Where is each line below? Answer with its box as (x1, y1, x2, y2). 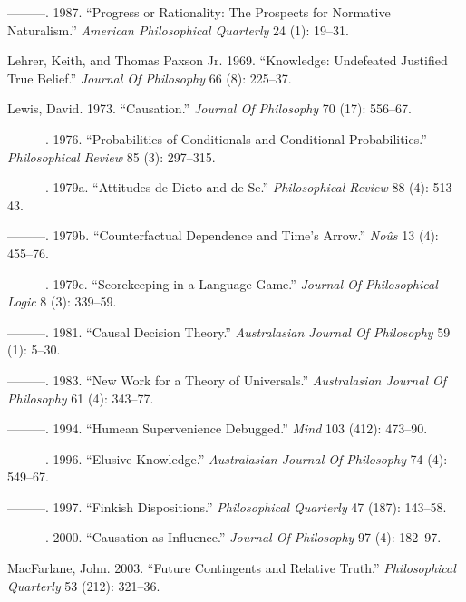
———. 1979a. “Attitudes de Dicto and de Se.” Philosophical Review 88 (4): (7, 178, 429, 197)
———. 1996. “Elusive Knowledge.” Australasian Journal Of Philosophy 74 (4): (7, 449, 448, 468)
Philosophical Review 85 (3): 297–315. (7, 147, 216, 166)
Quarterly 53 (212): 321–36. (7, 576, 160, 595)
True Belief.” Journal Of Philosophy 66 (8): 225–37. (7, 68, 292, 87)
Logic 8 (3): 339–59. (7, 292, 117, 311)
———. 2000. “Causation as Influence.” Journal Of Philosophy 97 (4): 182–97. (7, 528, 442, 547)
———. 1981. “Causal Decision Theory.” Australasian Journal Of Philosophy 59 (7, 322, 451, 341)
